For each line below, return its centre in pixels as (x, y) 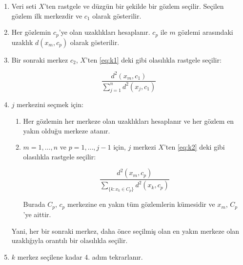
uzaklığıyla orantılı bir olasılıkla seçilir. (70, 240)
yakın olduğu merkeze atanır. (67, 130)
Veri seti (24, 6)
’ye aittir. (37, 214)
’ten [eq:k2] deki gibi (194, 147)
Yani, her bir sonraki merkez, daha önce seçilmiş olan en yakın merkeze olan (125, 231)
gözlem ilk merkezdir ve (47, 15)
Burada (34, 204)
